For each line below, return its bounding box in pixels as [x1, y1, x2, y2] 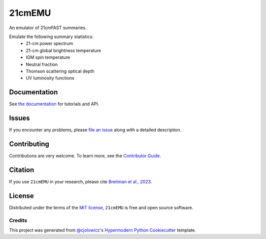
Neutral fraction [26, 61, 58, 67]
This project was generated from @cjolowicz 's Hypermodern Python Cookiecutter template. [9, 227, 197, 233]
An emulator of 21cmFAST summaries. [9, 25, 87, 31]
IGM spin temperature [26, 54, 70, 60]
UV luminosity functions [26, 75, 75, 81]
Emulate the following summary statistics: [9, 34, 94, 40]
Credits [9, 217, 27, 224]
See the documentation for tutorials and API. [9, 101, 100, 107]
